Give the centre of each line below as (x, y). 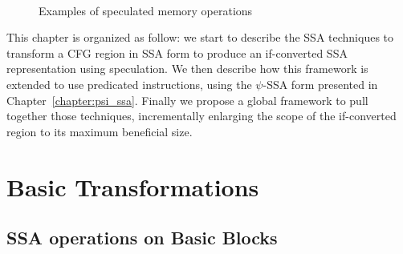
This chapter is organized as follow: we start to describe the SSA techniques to (200, 37)
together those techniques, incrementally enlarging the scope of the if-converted (201, 116)
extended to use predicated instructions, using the (129, 84)
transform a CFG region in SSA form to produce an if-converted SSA (177, 52)
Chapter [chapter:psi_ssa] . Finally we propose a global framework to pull (187, 100)
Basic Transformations (133, 186)
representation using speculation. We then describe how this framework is (187, 69)
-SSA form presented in (320, 84)
